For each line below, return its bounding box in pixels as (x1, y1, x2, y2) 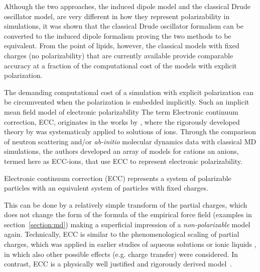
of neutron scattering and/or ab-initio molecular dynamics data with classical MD (4, 136, 256, 146)
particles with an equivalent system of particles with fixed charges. (4, 183, 208, 193)
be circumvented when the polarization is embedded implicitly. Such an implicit (4, 97, 249, 107)
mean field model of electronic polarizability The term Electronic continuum (4, 106, 238, 117)
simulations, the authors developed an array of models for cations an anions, (4, 146, 239, 156)
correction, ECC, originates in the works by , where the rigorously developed (4, 116, 240, 127)
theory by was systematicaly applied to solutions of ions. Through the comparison (4, 126, 256, 137)
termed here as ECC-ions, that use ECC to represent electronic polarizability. (4, 155, 242, 166)
